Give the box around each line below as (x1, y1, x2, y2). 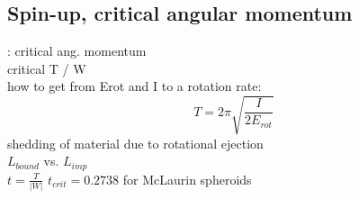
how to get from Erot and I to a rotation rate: (7, 77, 262, 95)
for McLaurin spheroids (122, 169, 252, 188)
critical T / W (7, 59, 86, 77)
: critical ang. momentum (7, 41, 147, 60)
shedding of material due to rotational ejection (7, 133, 264, 152)
